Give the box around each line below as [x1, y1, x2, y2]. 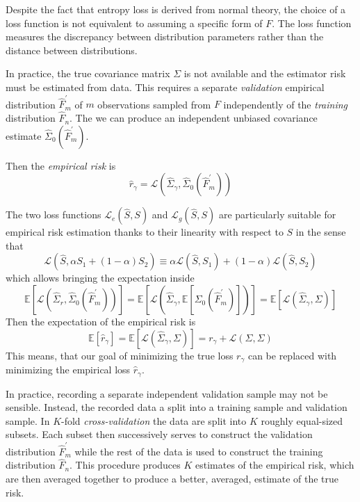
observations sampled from [97, 97, 211, 111]
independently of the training [223, 97, 348, 111]
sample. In [6, 413, 50, 428]
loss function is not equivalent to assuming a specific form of [6, 15, 263, 30]
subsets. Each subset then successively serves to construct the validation [6, 427, 313, 442]
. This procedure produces [69, 458, 181, 472]
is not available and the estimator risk [183, 66, 346, 81]
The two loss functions [6, 207, 101, 222]
